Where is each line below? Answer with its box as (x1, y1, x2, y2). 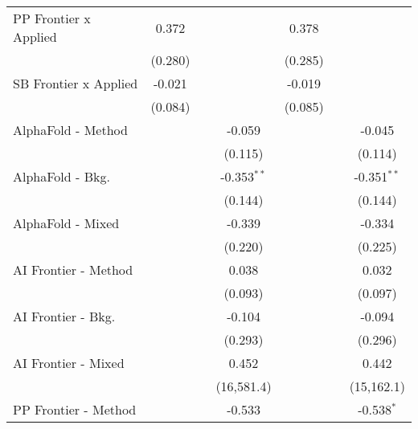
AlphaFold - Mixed (13, 214, 120, 232)
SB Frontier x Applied (13, 74, 138, 92)
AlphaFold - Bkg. (13, 167, 110, 186)
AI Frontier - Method (13, 260, 133, 279)
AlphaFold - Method (13, 121, 128, 139)
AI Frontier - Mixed (13, 353, 125, 372)
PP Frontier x (13, 9, 91, 27)
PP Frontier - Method (13, 400, 137, 419)
